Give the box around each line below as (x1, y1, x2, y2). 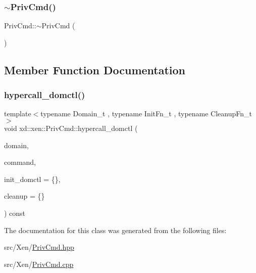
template (4, 108, 31, 119)
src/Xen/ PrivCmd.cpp (4, 258, 74, 269)
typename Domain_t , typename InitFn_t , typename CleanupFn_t (40, 108, 252, 119)
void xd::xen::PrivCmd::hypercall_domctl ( (4, 123, 138, 133)
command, (4, 157, 36, 167)
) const (4, 207, 26, 218)
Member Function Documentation (4, 62, 186, 77)
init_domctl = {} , (4, 173, 61, 184)
